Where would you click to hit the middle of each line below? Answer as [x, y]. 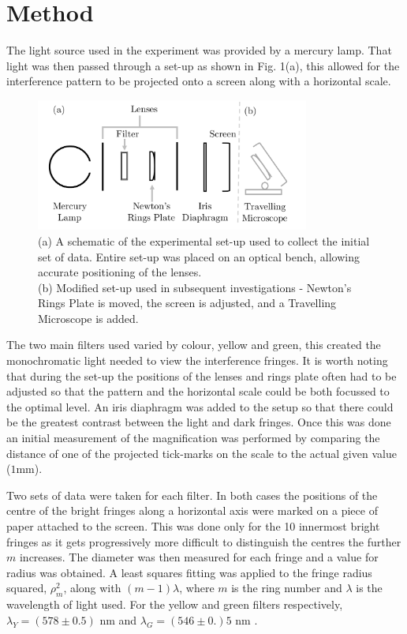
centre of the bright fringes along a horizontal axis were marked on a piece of [192, 510]
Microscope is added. [88, 318]
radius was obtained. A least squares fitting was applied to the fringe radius [189, 572]
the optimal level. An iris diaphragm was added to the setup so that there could [200, 406]
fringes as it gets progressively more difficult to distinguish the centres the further [204, 541]
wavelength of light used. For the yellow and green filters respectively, [175, 604]
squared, [27, 588]
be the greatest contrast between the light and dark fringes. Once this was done [199, 422]
